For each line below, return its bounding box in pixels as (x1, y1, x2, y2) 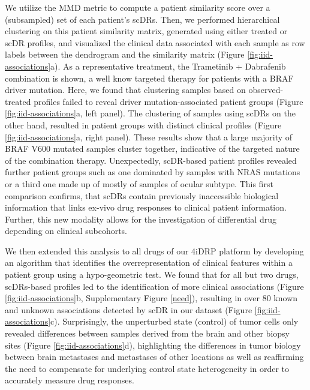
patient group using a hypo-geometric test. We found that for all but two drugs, (5, 268, 299, 281)
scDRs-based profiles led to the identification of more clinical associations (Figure (5, 280, 304, 292)
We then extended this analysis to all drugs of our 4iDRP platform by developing (5, 244, 304, 257)
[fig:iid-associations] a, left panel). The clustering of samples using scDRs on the (5, 107, 296, 119)
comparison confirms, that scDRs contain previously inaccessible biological (5, 189, 279, 202)
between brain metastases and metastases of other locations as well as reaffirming (5, 350, 304, 363)
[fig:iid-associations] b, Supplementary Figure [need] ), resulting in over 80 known (5, 292, 298, 304)
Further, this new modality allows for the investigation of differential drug (5, 212, 276, 225)
